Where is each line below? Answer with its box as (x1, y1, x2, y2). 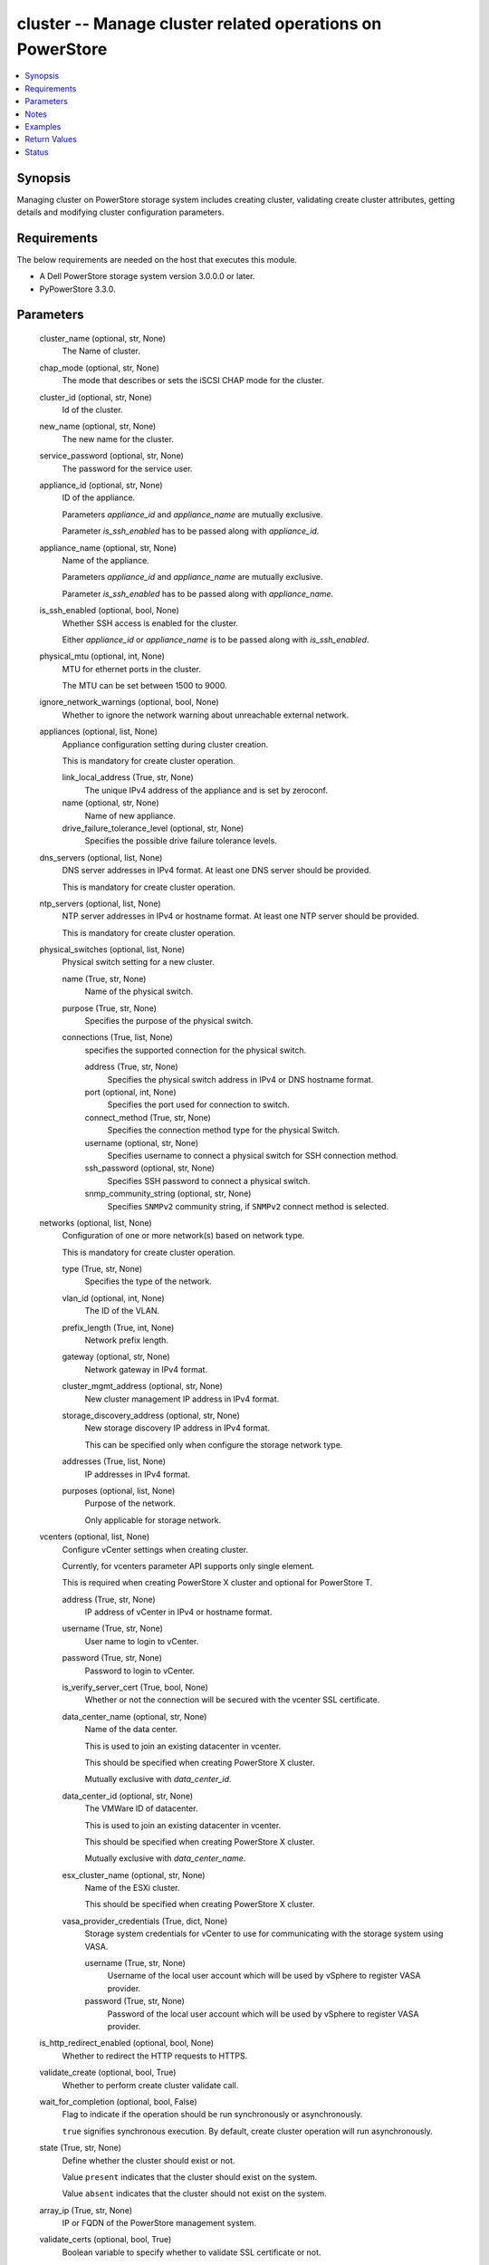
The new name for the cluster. (62, 433, 174, 444)
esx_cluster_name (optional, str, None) (62, 1869, 206, 1880)
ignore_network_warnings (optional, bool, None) (39, 697, 219, 708)
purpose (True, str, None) (62, 1002, 158, 1014)
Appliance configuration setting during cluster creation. (62, 738, 269, 749)
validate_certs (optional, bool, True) (39, 2234, 172, 2245)
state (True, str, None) (39, 2143, 122, 2154)
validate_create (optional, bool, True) (39, 2067, 177, 2078)
